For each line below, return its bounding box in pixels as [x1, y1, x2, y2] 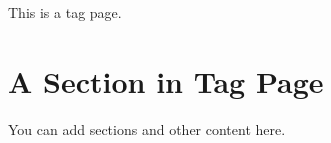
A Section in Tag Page [8, 60, 324, 101]
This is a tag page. [8, 2, 122, 22]
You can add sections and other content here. [8, 118, 286, 139]
